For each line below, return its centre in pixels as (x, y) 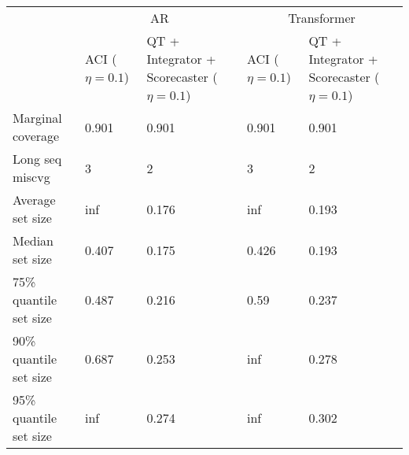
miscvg (31, 177)
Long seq (37, 159)
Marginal (37, 118)
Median (33, 240)
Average (34, 200)
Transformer (322, 18)
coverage (36, 136)
